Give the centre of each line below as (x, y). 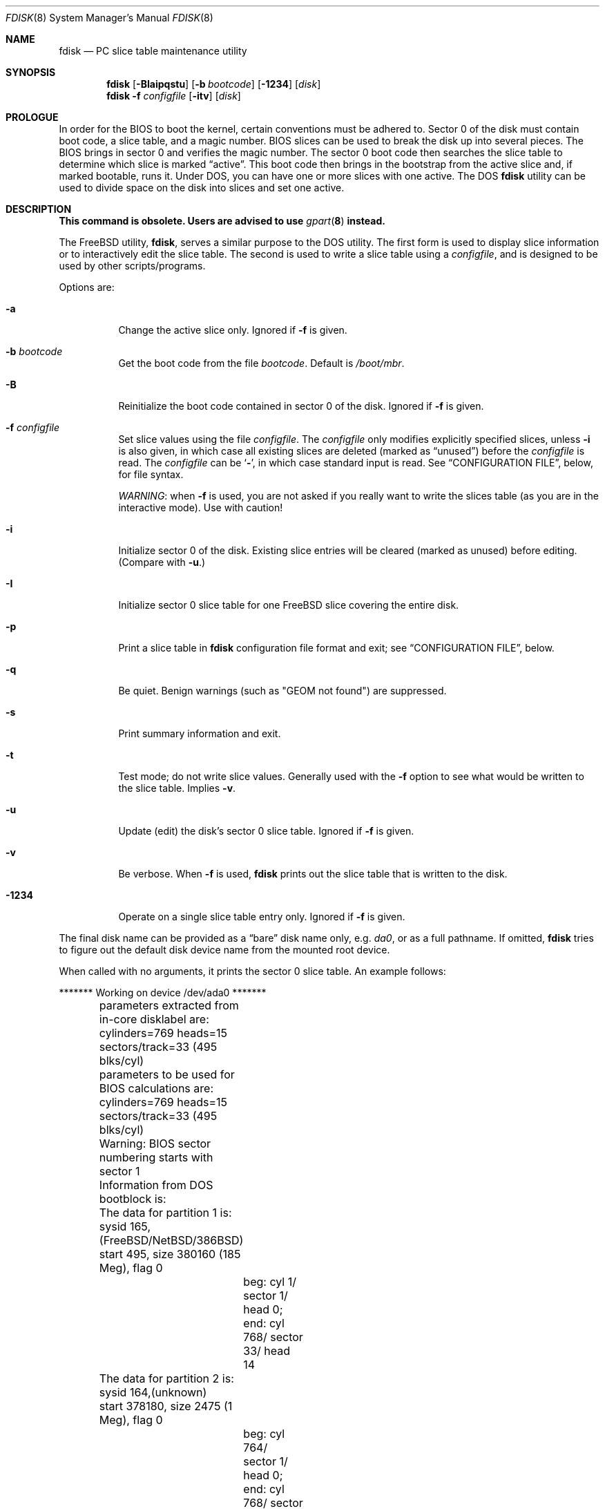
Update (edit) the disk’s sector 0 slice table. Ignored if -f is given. (266, 831)
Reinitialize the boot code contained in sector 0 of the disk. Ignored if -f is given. (301, 406)
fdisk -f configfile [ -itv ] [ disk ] (174, 96)
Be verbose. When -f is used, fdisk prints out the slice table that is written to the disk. (313, 874)
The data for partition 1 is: (165, 1213)
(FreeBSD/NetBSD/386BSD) (171, 1240)
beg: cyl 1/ (270, 1282)
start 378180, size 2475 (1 (166, 1406)
